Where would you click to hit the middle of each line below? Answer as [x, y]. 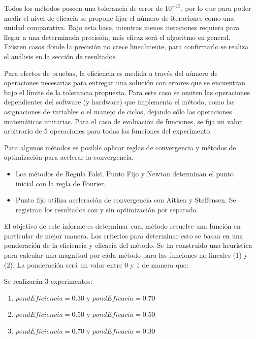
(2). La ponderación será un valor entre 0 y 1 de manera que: [96, 264]
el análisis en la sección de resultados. [61, 56]
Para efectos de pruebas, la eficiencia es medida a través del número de [111, 73]
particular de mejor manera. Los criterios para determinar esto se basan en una [124, 235]
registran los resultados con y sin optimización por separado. [107, 209]
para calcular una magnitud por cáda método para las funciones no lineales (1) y [126, 255]
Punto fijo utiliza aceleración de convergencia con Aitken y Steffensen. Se [126, 200]
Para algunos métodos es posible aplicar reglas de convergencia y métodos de [120, 147]
